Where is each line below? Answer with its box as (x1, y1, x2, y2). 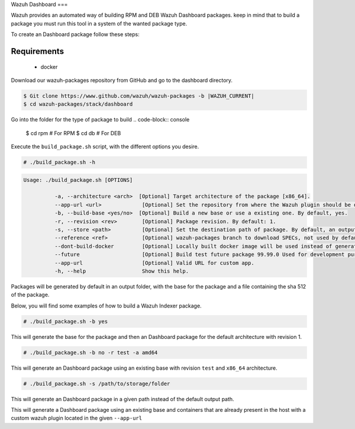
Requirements (11, 46, 64, 56)
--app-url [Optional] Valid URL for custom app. (54, 260, 254, 266)
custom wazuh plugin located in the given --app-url (11, 415, 142, 422)
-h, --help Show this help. (54, 267, 189, 274)
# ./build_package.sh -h (23, 159, 96, 166)
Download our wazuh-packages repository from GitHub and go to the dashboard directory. (11, 76, 233, 84)
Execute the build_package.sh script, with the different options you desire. (11, 143, 199, 151)
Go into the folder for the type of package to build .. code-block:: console (11, 116, 190, 123)
